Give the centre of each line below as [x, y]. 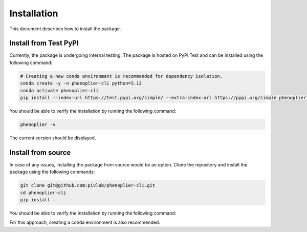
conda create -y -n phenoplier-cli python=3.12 [81, 83]
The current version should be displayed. [53, 138]
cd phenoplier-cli [43, 193]
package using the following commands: [52, 172]
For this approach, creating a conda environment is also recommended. [85, 222]
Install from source [40, 152]
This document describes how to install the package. [65, 29]
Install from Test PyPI [44, 43]
